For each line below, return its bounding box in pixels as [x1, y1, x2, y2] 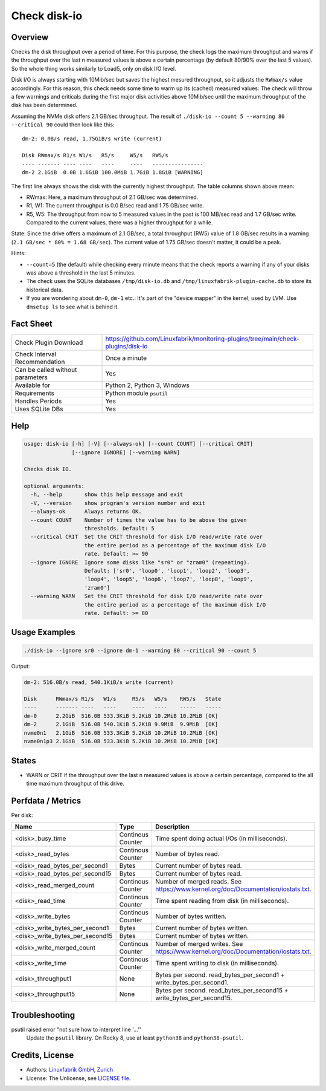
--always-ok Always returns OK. [30, 508, 142, 515]
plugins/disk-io [105, 342, 148, 350]
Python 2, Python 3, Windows [105, 381, 190, 389]
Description [155, 822, 190, 831]
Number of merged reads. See [155, 878, 242, 886]
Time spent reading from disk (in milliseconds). [155, 897, 289, 905]
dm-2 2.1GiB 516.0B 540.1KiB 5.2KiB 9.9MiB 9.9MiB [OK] [24, 721, 219, 728]
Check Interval [14, 350, 57, 358]
